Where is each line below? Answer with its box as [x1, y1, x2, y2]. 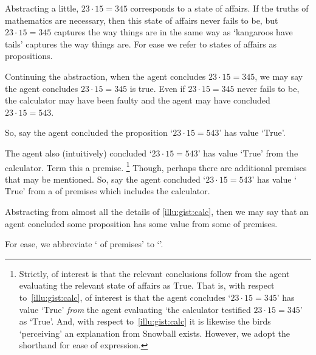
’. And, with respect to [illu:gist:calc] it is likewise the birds [50, 315, 271, 328]
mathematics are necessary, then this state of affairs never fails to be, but [5, 13, 278, 26]
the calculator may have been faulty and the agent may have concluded [5, 94, 270, 107]
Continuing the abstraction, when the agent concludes [5, 69, 206, 82]
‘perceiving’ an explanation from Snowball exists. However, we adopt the [19, 326, 290, 339]
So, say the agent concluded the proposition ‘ [5, 126, 173, 139]
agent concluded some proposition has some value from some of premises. [5, 217, 278, 230]
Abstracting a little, [5, 2, 79, 14]
